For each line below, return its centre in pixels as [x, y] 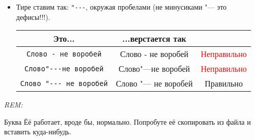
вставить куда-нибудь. [38, 132]
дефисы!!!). [33, 17]
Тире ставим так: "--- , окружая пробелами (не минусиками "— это [121, 7]
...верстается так [154, 39]
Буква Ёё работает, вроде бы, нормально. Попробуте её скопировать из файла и [127, 121]
